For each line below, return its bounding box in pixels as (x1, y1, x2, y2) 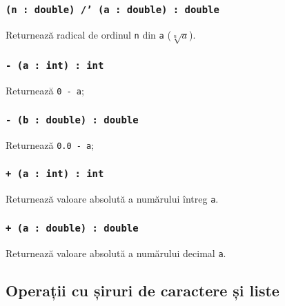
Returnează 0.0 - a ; (6, 137, 95, 152)
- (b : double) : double (6, 114, 139, 125)
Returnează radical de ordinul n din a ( (6, 27, 171, 41)
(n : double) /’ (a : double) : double (6, 3, 219, 15)
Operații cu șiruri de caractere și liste (6, 279, 279, 300)
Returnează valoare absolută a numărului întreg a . (6, 192, 219, 206)
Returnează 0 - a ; (6, 83, 84, 98)
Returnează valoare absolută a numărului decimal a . (6, 245, 226, 260)
